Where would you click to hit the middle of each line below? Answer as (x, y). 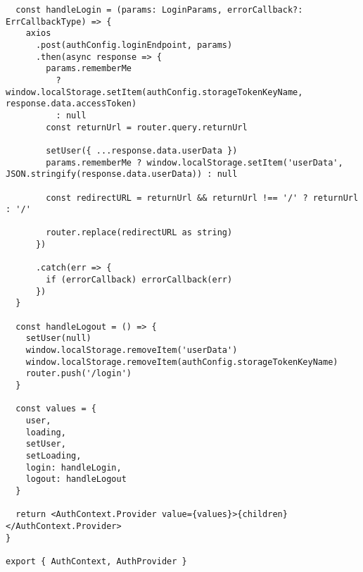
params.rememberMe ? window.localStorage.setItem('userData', (195, 162)
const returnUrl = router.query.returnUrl (147, 127)
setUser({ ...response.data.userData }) (142, 150)
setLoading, (53, 455)
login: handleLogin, (74, 467)
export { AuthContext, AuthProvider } (96, 561)
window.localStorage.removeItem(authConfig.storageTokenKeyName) (182, 362)
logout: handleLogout (76, 479)
